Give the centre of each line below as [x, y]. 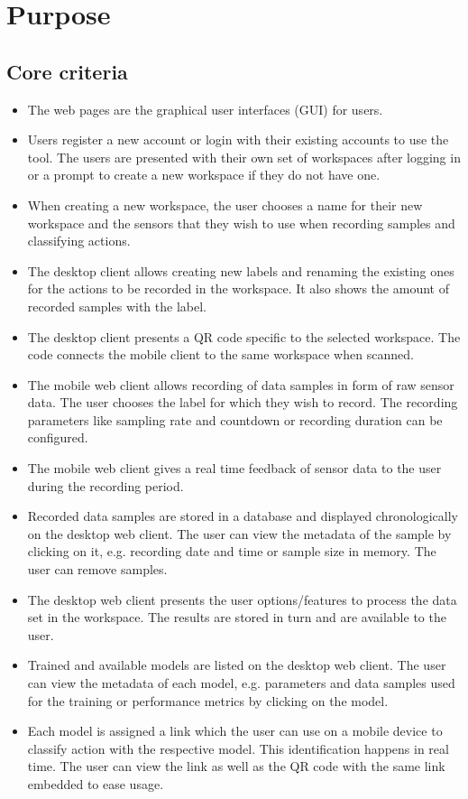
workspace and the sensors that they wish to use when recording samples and [241, 223]
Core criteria [67, 71]
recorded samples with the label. [117, 306]
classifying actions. [79, 241]
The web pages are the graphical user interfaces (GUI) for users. [205, 109]
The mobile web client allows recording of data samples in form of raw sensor [241, 384]
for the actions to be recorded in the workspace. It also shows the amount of [238, 288]
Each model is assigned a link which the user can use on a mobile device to [235, 731]
